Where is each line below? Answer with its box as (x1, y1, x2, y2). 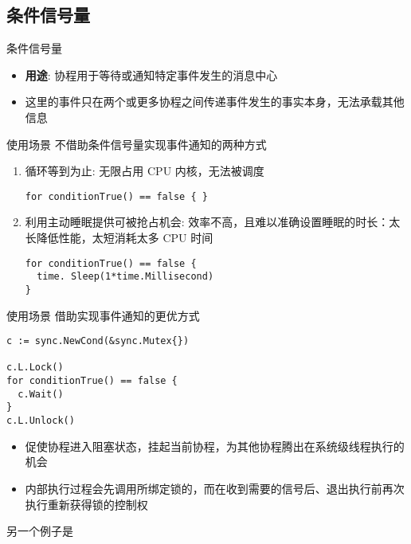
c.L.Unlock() (6, 415, 75, 427)
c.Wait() (18, 388, 64, 400)
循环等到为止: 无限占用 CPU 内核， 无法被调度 (25, 162, 264, 179)
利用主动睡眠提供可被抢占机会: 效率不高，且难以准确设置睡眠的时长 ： (25, 213, 389, 230)
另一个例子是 (6, 522, 73, 539)
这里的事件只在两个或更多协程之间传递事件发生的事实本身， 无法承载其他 (25, 93, 405, 110)
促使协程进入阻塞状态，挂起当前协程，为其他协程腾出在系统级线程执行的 (25, 437, 405, 454)
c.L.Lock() (6, 362, 64, 374)
